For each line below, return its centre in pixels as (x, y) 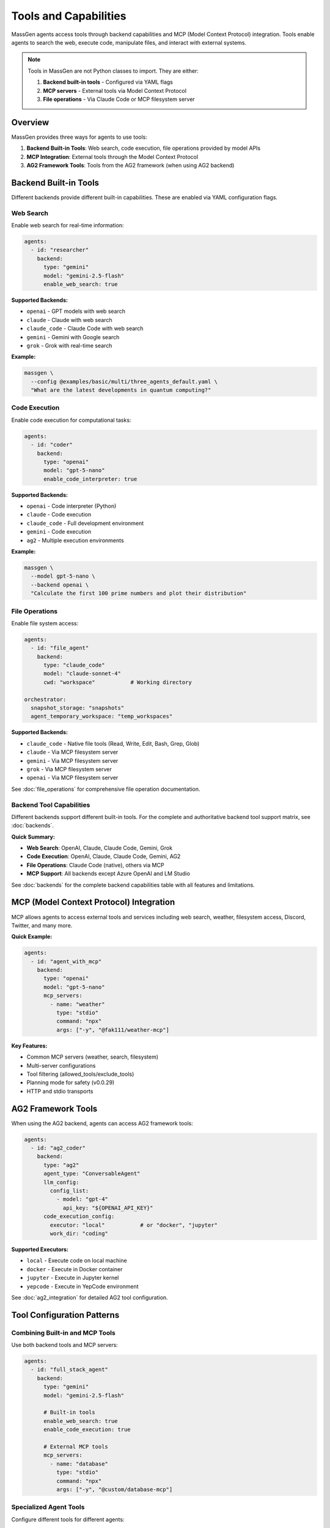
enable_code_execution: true (87, 1430)
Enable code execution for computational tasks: (71, 420)
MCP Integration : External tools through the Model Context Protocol (112, 156)
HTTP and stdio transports (60, 1091)
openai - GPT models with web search (76, 311)
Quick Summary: (33, 837)
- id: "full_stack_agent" (69, 1370)
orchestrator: (45, 699)
